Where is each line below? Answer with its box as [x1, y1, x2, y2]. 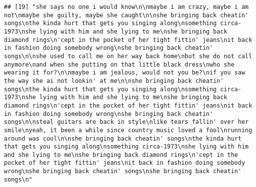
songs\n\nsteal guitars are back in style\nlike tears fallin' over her [4, 118, 249, 126]
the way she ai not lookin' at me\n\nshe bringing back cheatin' [4, 77, 224, 84]
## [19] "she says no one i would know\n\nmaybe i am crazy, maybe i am [4, 3, 249, 10]
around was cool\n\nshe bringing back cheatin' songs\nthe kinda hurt [4, 135, 242, 142]
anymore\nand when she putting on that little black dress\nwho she [4, 61, 235, 68]
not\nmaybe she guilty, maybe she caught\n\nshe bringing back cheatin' [4, 11, 249, 19]
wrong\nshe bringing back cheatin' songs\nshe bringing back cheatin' [4, 168, 242, 175]
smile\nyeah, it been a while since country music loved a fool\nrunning [4, 126, 253, 134]
